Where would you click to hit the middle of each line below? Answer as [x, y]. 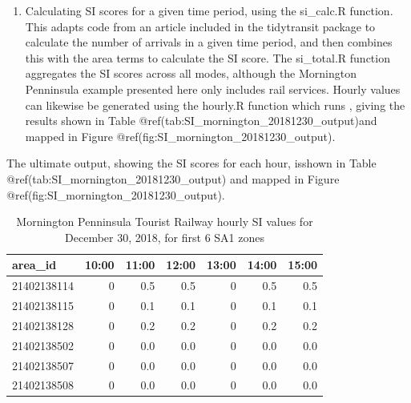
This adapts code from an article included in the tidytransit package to [200, 26]
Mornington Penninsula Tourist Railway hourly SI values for [165, 222]
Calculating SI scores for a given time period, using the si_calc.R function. [209, 10]
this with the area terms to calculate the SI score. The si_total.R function [208, 57]
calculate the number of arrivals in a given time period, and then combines [209, 42]
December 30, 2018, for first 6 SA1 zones [165, 237]
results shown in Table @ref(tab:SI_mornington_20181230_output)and [201, 121]
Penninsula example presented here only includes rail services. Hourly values [213, 89]
